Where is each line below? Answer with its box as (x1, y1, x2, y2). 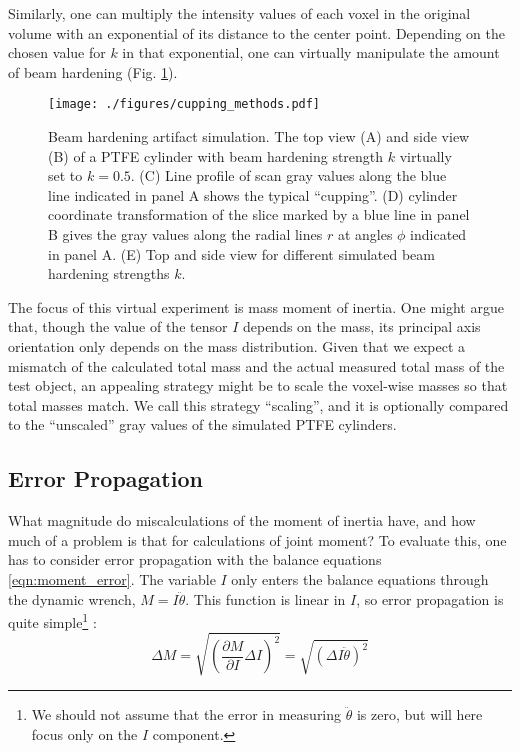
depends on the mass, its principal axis (242, 316, 481, 337)
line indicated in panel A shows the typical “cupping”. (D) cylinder (48, 184, 458, 205)
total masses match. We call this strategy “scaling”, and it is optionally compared (8, 394, 509, 415)
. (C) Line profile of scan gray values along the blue (130, 165, 447, 186)
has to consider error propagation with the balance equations (8, 549, 382, 570)
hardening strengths (48, 263, 170, 284)
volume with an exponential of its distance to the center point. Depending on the (8, 22, 506, 43)
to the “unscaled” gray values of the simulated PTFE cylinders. (8, 414, 397, 435)
